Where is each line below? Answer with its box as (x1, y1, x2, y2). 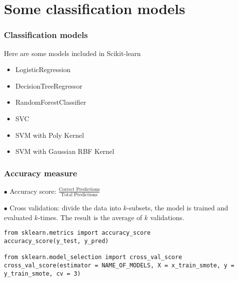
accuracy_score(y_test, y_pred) (4, 238, 109, 245)
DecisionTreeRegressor (15, 80, 82, 91)
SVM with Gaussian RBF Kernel (15, 146, 115, 156)
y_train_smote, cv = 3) (4, 270, 81, 277)
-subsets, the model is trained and (127, 203, 228, 213)
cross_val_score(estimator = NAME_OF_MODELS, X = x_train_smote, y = (4, 262, 235, 269)
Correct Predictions (59, 187, 100, 192)
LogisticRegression (15, 64, 71, 75)
